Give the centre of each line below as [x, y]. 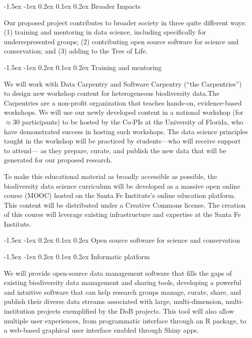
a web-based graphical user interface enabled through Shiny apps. [101, 330]
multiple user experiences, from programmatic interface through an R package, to [125, 320]
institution [19, 311]
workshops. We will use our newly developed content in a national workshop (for [124, 112]
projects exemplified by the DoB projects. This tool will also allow [136, 311]
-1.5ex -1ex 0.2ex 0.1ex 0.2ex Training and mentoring [83, 67]
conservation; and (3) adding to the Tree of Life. [76, 51]
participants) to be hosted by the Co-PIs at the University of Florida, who [133, 121]
